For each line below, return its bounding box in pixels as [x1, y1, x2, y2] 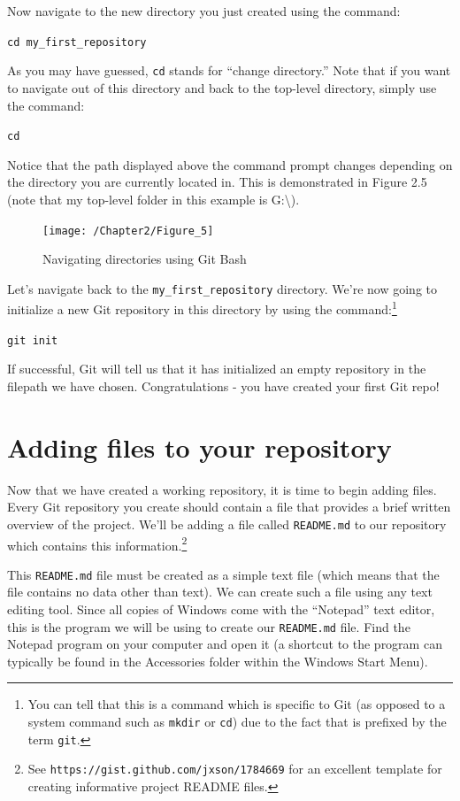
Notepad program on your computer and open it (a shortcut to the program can [7, 635, 442, 653]
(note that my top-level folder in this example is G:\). [7, 189, 300, 208]
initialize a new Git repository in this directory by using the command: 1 [7, 297, 397, 319]
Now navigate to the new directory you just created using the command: [7, 2, 401, 19]
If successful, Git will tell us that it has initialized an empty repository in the [7, 359, 426, 378]
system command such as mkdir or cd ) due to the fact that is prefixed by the [27, 712, 447, 731]
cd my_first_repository [7, 35, 147, 49]
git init [7, 334, 58, 347]
